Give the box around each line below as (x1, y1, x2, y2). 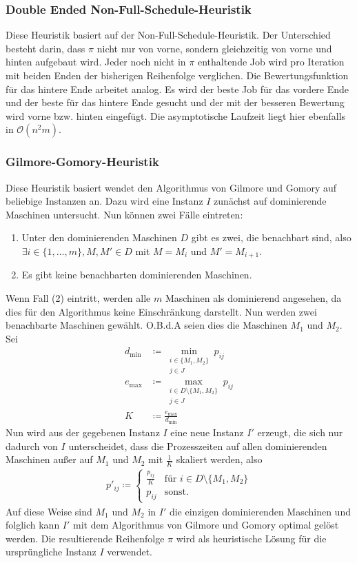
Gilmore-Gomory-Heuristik (6, 153, 159, 170)
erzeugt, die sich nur (257, 424, 343, 439)
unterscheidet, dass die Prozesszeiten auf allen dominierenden (68, 438, 327, 453)
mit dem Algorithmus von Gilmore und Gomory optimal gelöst (73, 518, 339, 532)
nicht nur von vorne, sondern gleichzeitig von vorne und (96, 41, 332, 55)
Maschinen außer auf (6, 452, 93, 467)
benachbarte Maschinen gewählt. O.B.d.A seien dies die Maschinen (6, 318, 287, 332)
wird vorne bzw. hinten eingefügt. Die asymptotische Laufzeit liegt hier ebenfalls (6, 108, 346, 123)
